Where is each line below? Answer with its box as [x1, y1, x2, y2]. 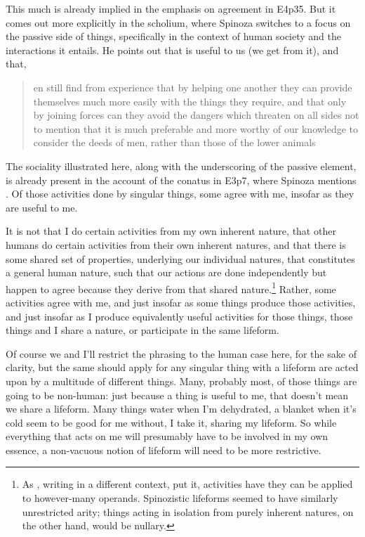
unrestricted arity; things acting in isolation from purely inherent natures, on [22, 504, 354, 519]
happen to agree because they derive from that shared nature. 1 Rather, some [6, 279, 336, 296]
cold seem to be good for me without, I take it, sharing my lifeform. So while [6, 415, 337, 429]
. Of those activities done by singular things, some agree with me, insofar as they [6, 186, 354, 201]
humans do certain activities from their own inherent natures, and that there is [6, 237, 346, 252]
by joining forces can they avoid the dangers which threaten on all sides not [33, 108, 359, 122]
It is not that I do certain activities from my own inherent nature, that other [6, 224, 336, 238]
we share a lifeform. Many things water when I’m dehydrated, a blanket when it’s [6, 401, 357, 416]
